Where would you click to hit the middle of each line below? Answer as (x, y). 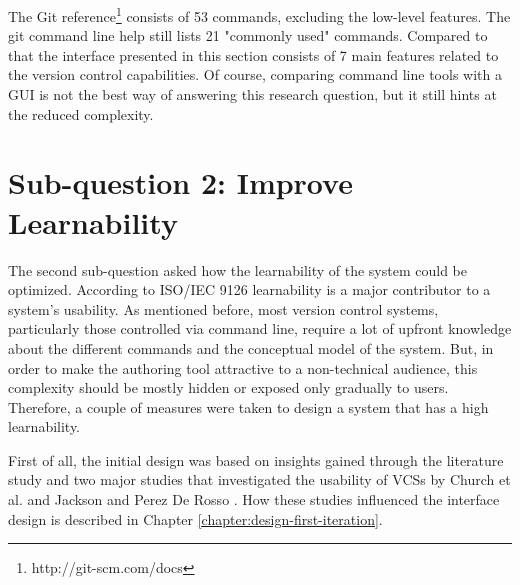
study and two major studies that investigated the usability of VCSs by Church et (259, 479)
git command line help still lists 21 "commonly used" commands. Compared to (248, 35)
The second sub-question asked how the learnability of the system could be (237, 269)
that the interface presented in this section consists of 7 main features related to (253, 54)
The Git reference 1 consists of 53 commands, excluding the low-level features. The (259, 14)
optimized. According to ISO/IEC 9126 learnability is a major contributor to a (249, 289)
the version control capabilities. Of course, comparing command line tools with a (255, 74)
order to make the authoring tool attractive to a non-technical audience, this (243, 367)
